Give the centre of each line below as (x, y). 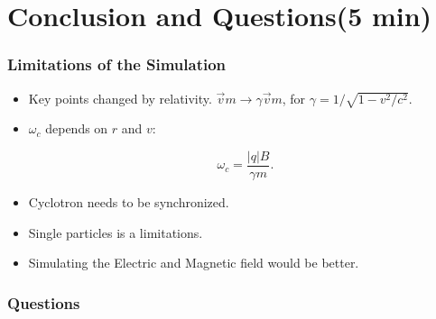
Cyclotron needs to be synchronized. (129, 201)
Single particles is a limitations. (116, 232)
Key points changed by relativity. (120, 98)
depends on (77, 128)
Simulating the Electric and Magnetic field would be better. (194, 263)
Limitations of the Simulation (117, 64)
